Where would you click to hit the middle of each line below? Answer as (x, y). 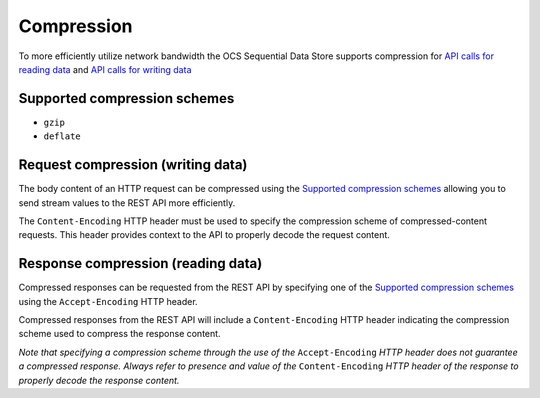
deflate (62, 136)
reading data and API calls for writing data (105, 69)
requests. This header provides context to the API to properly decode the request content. (204, 235)
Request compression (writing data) (133, 165)
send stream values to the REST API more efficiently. (127, 202)
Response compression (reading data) (140, 263)
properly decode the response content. (99, 380)
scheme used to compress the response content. (119, 334)
